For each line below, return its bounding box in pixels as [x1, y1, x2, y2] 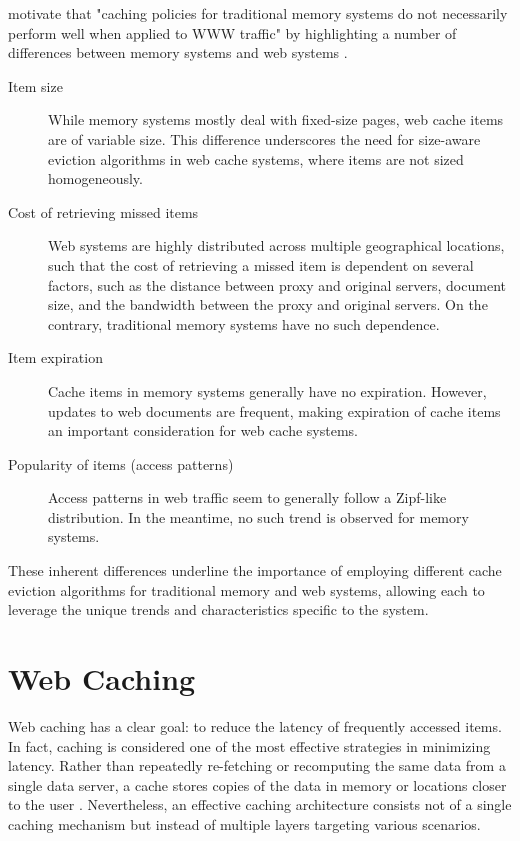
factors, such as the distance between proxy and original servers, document [48, 274, 506, 295]
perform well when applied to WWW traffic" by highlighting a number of [8, 22, 457, 43]
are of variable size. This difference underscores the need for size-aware [48, 128, 481, 149]
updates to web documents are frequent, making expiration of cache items [48, 400, 501, 421]
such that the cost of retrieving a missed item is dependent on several [48, 254, 474, 275]
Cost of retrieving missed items [8, 201, 199, 222]
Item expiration [8, 347, 103, 368]
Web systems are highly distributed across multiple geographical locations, [48, 235, 505, 256]
